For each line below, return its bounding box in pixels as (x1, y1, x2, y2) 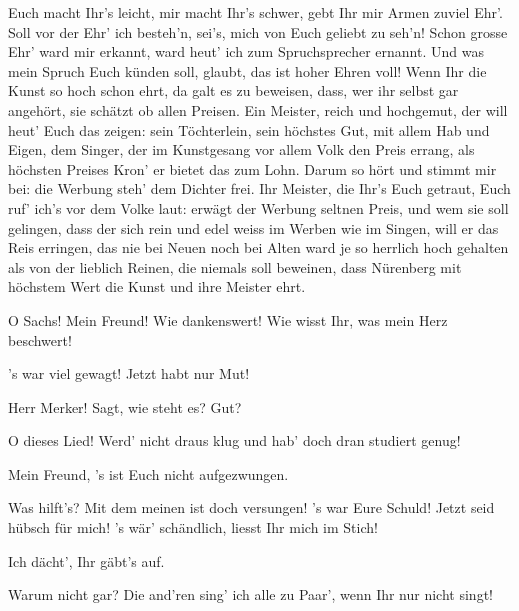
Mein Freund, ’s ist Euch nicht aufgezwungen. (8, 463, 289, 484)
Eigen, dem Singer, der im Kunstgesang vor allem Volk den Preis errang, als (8, 139, 475, 160)
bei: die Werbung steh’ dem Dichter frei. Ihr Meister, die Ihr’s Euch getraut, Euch (8, 178, 511, 199)
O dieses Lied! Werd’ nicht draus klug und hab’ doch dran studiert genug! (8, 430, 461, 451)
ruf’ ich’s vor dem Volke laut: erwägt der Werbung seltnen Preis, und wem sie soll (8, 197, 509, 218)
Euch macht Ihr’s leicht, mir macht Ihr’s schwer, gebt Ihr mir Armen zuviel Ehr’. (8, 2, 503, 22)
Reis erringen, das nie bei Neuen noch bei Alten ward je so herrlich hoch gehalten (8, 237, 509, 258)
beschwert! (8, 329, 72, 350)
